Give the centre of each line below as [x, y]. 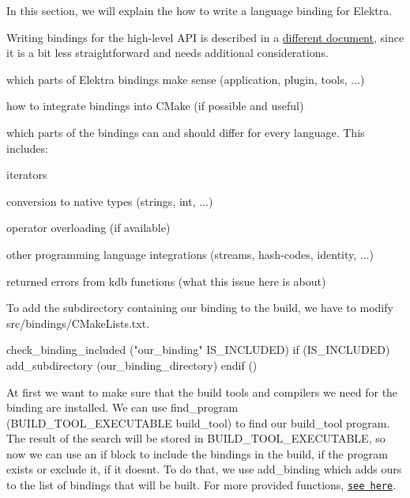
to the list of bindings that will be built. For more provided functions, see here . [201, 485]
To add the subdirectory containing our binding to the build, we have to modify [200, 308]
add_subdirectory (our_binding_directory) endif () [132, 365]
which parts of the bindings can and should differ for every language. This [186, 132]
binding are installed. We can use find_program [122, 407]
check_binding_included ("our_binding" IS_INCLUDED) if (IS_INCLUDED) [198, 350]
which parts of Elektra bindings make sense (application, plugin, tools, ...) [186, 79]
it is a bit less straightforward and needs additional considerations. [167, 53]
